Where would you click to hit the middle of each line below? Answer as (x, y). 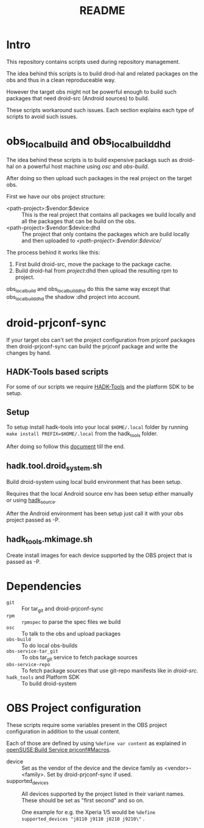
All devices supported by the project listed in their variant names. (103, 794)
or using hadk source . (31, 501)
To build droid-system (49, 683)
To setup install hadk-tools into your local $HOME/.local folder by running (97, 427)
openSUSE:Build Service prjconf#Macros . (59, 749)
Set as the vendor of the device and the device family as (92, 768)
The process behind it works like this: (53, 253)
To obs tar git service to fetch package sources (80, 658)
